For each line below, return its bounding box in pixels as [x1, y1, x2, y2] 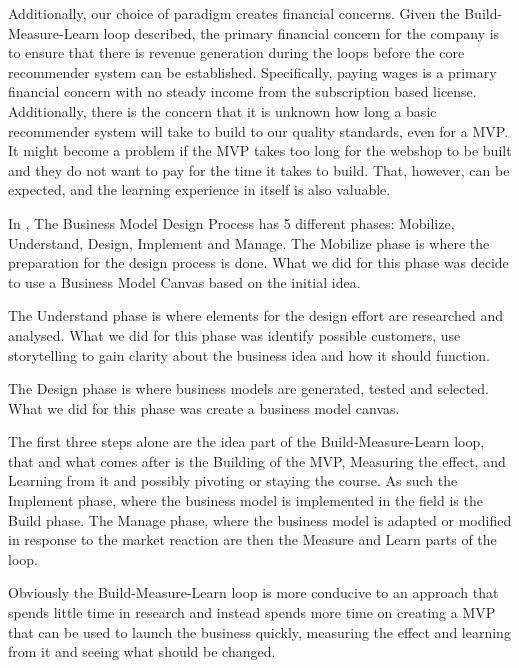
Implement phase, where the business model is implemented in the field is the [8, 490, 483, 511]
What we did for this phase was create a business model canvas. [8, 397, 400, 418]
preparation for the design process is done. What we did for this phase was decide [8, 252, 509, 273]
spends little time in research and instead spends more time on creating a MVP [8, 602, 496, 623]
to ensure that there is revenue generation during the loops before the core [8, 42, 465, 63]
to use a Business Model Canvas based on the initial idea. [8, 271, 361, 292]
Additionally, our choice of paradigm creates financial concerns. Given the [8, 3, 460, 23]
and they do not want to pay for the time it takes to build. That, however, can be [8, 159, 510, 180]
